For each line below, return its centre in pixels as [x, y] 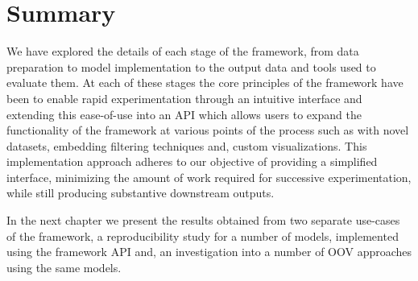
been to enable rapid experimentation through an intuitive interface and [184, 98]
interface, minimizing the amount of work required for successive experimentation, [209, 177]
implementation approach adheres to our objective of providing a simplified [192, 161]
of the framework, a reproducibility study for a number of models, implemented [203, 236]
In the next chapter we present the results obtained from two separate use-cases [203, 220]
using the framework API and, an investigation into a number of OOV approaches [209, 252]
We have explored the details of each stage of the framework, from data [183, 51]
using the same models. [64, 267]
